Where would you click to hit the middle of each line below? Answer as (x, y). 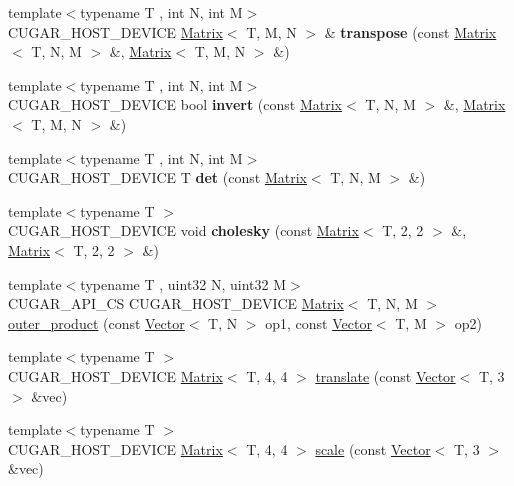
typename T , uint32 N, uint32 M (183, 283)
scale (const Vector (373, 448)
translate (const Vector (385, 375)
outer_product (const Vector (96, 322)
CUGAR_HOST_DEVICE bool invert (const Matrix (175, 104)
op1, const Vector (318, 322)
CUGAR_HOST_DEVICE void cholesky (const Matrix (183, 230)
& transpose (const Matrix (410, 31)
